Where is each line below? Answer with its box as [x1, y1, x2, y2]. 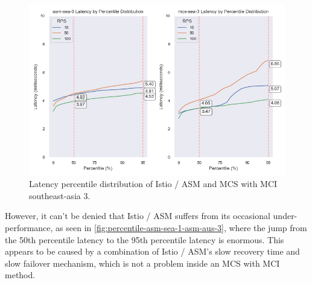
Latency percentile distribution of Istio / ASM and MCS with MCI [29, 177, 278, 190]
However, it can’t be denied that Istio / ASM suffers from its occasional [5, 209, 270, 222]
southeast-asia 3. [29, 189, 91, 202]
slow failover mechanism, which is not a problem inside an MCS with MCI [5, 256, 280, 269]
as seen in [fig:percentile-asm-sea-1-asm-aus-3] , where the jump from [56, 221, 307, 234]
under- [273, 209, 298, 222]
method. [5, 269, 36, 281]
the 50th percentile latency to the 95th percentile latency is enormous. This [5, 233, 284, 246]
